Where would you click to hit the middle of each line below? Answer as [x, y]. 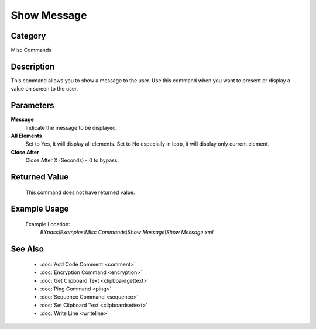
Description [33, 66]
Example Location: [48, 224]
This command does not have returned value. [80, 192]
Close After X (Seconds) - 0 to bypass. [72, 160]
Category [28, 36]
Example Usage [40, 209]
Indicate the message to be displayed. [71, 127]
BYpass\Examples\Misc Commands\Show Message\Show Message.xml [127, 232]
